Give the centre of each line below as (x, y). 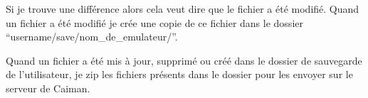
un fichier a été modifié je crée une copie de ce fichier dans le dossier (154, 22)
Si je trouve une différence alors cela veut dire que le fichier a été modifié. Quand (183, 9)
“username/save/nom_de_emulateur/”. (92, 37)
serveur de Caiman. (48, 88)
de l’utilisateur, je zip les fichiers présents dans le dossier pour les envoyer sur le (179, 74)
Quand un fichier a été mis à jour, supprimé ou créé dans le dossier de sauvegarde (184, 60)
